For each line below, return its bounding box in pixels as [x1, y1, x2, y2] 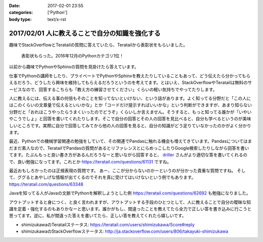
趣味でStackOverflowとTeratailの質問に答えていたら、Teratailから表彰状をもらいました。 [9, 42, 188, 48]
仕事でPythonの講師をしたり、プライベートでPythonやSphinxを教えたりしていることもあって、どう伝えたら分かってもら [9, 73, 251, 79]
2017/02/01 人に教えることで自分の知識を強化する [9, 29, 161, 37]
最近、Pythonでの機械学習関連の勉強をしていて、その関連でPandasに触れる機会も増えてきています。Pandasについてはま [9, 138, 252, 144]
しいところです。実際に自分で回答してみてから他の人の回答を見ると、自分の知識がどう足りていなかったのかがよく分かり [9, 122, 251, 128]
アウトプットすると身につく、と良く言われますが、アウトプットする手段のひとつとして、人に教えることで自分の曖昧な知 [9, 199, 251, 205]
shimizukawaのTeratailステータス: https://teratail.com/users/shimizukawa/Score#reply [21, 222, 195, 227]
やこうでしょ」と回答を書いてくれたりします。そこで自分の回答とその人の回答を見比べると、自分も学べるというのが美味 [9, 116, 251, 121]
